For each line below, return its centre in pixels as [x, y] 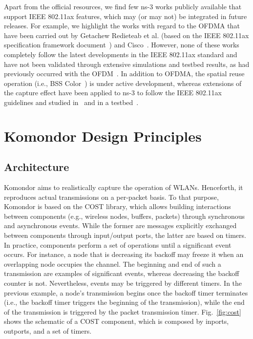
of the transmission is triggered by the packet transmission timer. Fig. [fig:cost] [123, 311]
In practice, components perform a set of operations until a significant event [118, 244]
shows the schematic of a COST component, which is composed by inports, [116, 321]
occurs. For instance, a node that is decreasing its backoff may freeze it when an [124, 254]
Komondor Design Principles [103, 136]
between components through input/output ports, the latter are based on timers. [125, 235]
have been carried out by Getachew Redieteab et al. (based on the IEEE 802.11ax [126, 35]
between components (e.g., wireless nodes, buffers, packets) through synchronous [125, 216]
